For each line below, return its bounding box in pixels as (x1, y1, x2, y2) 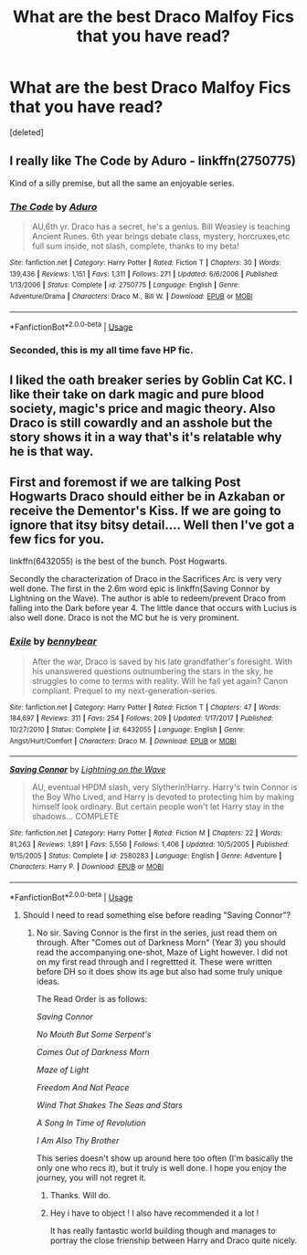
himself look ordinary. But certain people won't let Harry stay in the (31, 801, 285, 812)
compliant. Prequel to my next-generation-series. (31, 685, 217, 696)
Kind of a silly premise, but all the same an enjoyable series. (9, 177, 235, 188)
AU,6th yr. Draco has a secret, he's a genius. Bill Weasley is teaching (31, 221, 291, 232)
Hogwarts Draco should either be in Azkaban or (9, 489, 286, 504)
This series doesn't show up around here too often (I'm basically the (36, 1153, 294, 1164)
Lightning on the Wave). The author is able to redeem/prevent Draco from (9, 593, 286, 604)
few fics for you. (9, 532, 105, 547)
